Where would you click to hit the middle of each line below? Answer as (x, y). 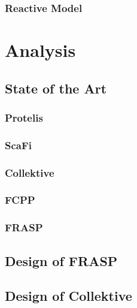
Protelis (24, 117)
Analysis (40, 50)
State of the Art (56, 88)
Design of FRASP (61, 260)
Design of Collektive (68, 296)
